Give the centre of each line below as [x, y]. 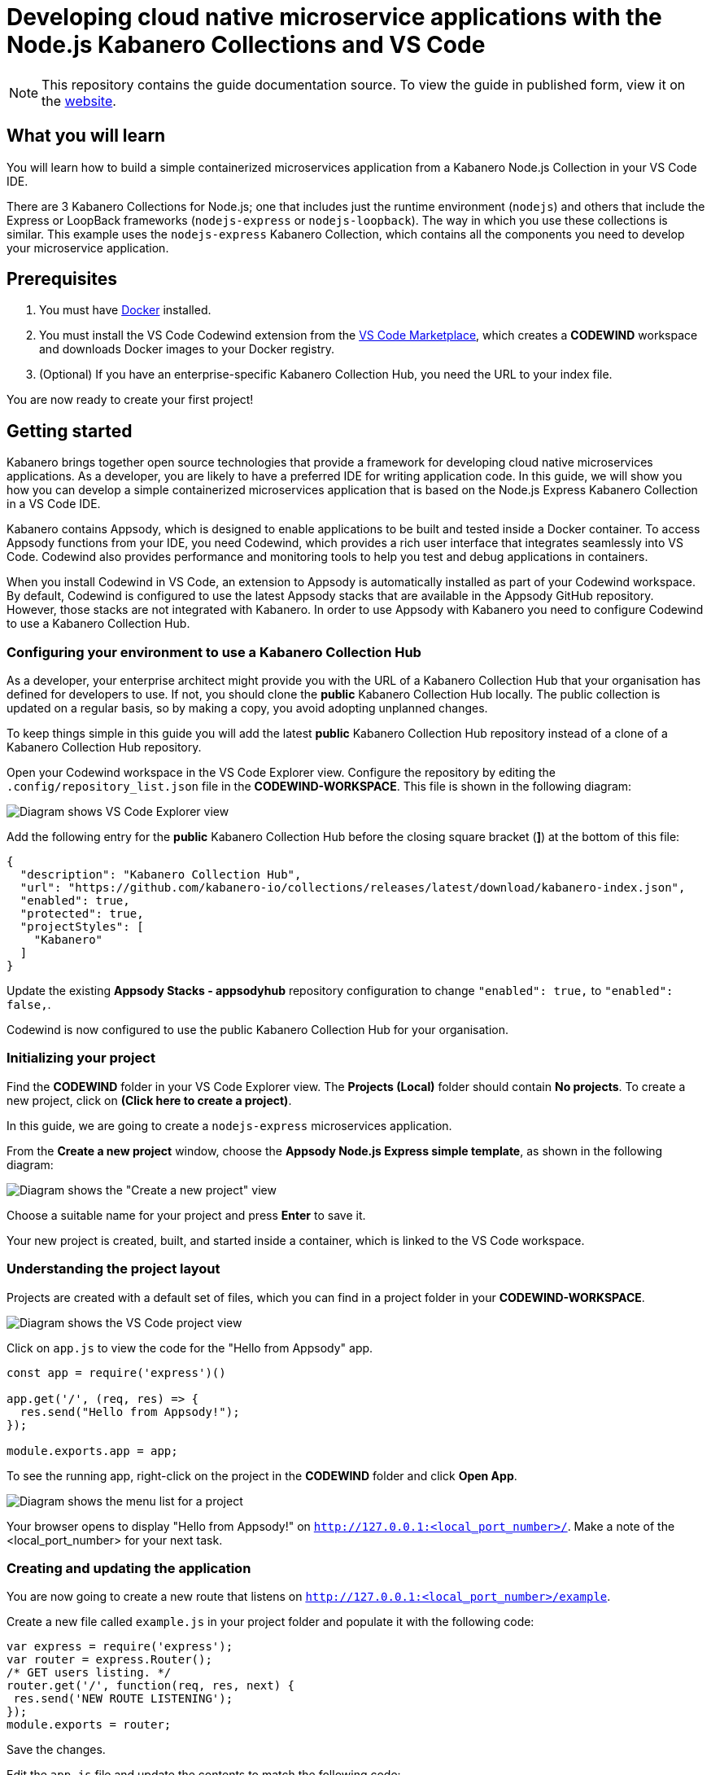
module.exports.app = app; [92, 1451]
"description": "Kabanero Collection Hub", [161, 875]
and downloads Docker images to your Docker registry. [187, 349]
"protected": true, [82, 914]
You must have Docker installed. [125, 310]
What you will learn [86, 136]
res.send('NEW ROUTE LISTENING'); [123, 1699]
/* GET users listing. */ [89, 1673]
